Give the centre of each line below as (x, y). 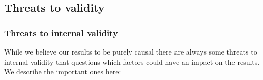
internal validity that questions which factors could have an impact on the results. (132, 61)
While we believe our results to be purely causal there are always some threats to (131, 51)
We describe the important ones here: (63, 72)
